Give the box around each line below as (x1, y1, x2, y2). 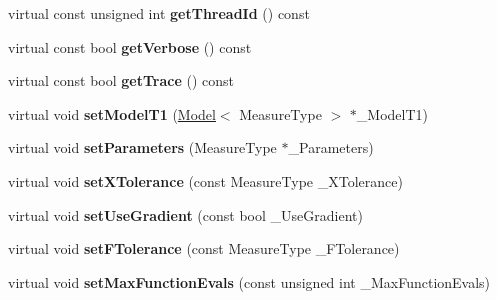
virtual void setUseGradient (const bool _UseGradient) (8, 204, 363, 225)
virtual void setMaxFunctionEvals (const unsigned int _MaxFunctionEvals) (8, 271, 491, 292)
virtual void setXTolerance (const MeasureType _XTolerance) (8, 170, 403, 191)
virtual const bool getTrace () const (8, 70, 235, 91)
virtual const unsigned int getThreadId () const (8, 3, 310, 23)
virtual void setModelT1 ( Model (8, 103, 216, 124)
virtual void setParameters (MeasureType (8, 137, 277, 158)
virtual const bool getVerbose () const (8, 36, 252, 57)
